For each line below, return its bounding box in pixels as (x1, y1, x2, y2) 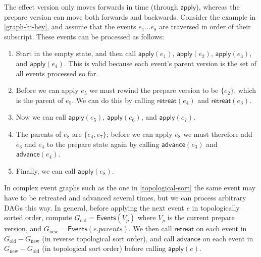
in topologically (192, 202, 240, 213)
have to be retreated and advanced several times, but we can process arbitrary (4, 192, 246, 202)
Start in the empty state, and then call (16, 48, 136, 59)
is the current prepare (167, 212, 235, 223)
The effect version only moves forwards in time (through (4, 2, 178, 12)
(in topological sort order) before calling (42, 243, 166, 253)
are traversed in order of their (159, 21, 251, 32)
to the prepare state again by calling (46, 138, 160, 149)
